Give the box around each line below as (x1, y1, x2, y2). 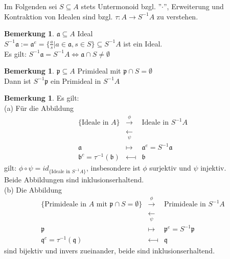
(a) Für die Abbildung (4, 102, 74, 113)
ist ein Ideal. (123, 38, 163, 49)
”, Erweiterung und (163, 1, 224, 11)
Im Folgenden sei (4, 1, 57, 11)
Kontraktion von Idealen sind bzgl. (4, 11, 113, 21)
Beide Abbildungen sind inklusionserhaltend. (4, 174, 144, 185)
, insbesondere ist (86, 162, 141, 173)
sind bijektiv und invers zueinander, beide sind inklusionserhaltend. (4, 245, 215, 256)
